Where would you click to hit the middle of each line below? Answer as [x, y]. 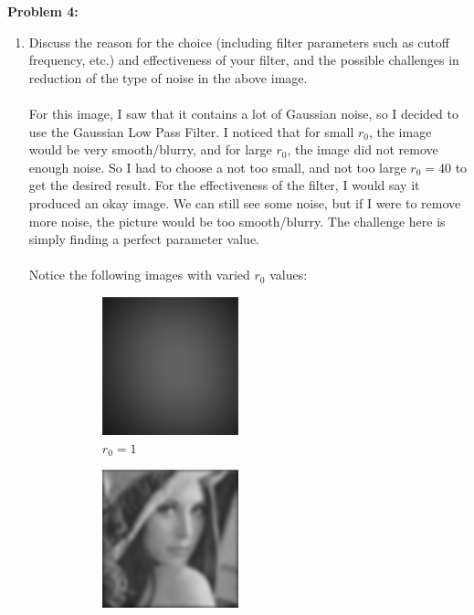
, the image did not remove [363, 149]
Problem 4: [43, 11]
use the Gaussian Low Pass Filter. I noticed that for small [191, 131]
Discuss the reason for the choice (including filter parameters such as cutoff [239, 42]
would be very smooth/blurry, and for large [150, 149]
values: [289, 275]
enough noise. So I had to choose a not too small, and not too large [217, 167]
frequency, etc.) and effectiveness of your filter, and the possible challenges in [244, 60]
